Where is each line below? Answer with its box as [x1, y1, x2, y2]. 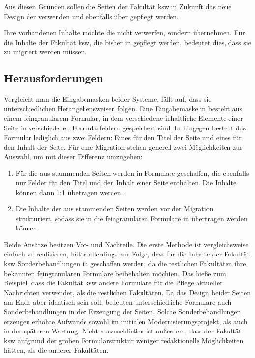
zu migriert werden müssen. [4, 47, 87, 57]
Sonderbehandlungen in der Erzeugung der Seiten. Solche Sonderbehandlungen [4, 307, 241, 317]
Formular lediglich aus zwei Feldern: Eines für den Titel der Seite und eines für [4, 132, 242, 142]
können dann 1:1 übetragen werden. [15, 187, 123, 197]
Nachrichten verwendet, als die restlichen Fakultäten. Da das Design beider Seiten [4, 287, 251, 297]
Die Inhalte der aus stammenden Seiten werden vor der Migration [15, 204, 214, 214]
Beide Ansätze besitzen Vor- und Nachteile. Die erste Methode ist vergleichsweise [4, 239, 249, 249]
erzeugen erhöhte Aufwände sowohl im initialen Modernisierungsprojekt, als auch [4, 316, 248, 326]
